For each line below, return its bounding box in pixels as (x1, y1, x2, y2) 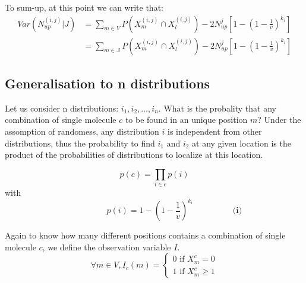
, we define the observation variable (42, 240, 171, 253)
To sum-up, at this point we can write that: (5, 1, 163, 13)
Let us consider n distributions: (5, 101, 119, 114)
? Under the (257, 113, 301, 126)
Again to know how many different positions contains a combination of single (5, 229, 286, 241)
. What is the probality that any (158, 101, 276, 114)
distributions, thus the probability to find (5, 136, 155, 149)
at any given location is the (192, 136, 291, 149)
